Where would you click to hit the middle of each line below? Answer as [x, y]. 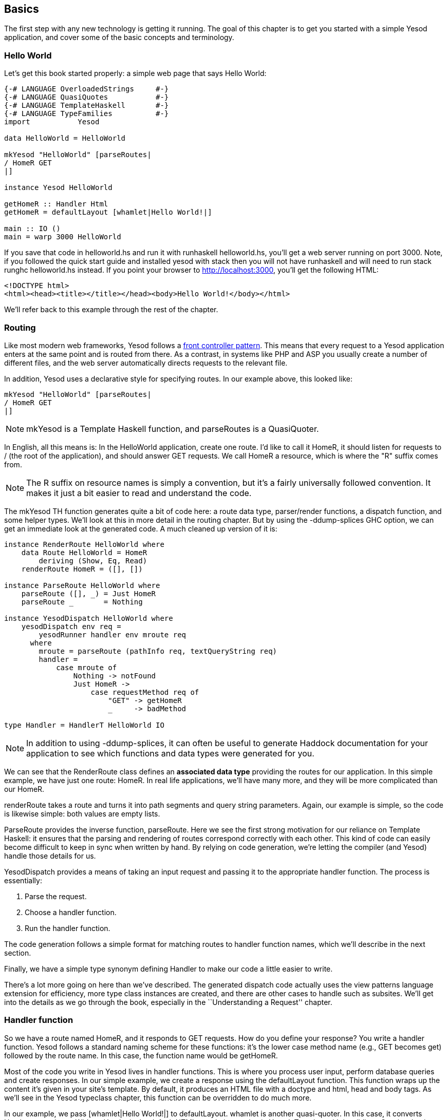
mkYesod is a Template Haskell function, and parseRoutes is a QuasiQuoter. [173, 429]
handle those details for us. [50, 856]
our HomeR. [24, 789]
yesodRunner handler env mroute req [113, 634]
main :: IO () [32, 229]
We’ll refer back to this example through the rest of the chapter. [111, 310]
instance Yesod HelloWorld [58, 188]
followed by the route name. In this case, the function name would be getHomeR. [141, 1055]
